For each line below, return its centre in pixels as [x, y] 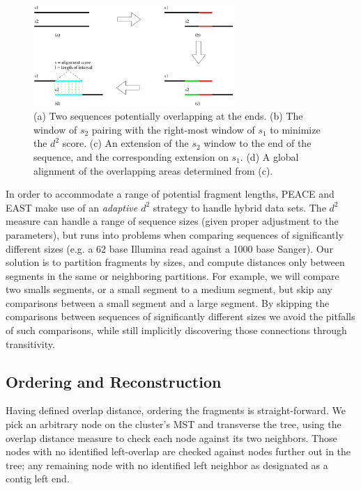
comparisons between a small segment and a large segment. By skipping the [168, 302]
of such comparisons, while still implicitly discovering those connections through [176, 330]
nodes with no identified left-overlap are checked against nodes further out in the [178, 451]
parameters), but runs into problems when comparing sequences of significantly [175, 234]
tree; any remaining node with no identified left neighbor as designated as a [167, 465]
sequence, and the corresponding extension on [131, 156]
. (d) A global [269, 156]
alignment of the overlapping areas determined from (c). [153, 170]
